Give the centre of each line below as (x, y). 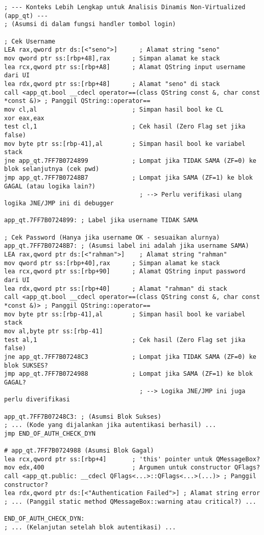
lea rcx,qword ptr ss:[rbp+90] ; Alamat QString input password (125, 272)
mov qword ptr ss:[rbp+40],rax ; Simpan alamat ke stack (112, 263)
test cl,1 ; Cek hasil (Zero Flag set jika (125, 127)
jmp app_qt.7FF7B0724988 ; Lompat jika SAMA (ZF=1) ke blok (128, 374)
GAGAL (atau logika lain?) (50, 186)
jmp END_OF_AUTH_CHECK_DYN (50, 433)
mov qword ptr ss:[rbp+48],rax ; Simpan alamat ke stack (112, 58)
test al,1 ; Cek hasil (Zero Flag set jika (125, 340)
